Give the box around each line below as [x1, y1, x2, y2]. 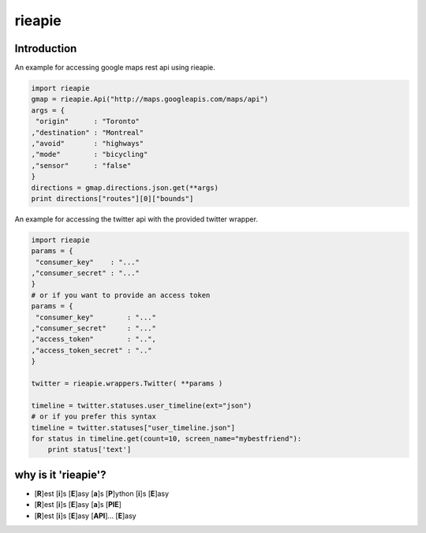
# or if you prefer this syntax [31, 412, 157, 421]
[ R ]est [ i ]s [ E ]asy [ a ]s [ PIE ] [34, 500, 122, 509]
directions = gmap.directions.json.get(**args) [31, 183, 219, 192]
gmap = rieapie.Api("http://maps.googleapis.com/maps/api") [31, 95, 269, 104]
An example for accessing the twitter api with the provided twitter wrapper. [14, 214, 258, 224]
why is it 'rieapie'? [14, 468, 106, 481]
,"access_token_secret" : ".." [31, 345, 153, 355]
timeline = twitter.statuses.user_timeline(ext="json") [31, 401, 252, 410]
